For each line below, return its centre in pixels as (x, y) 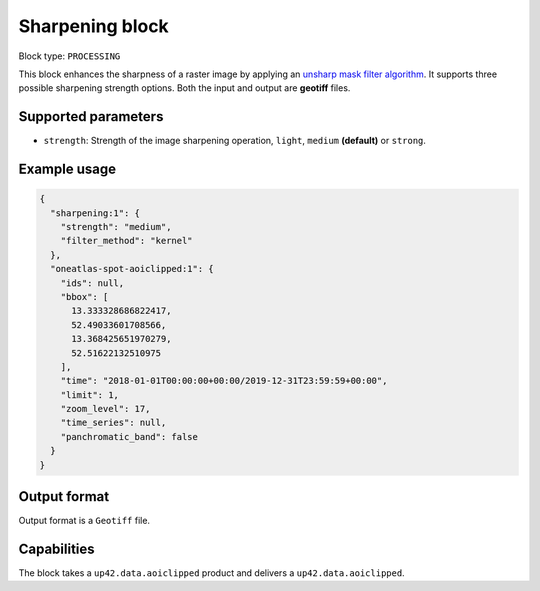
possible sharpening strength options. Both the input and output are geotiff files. (184, 88)
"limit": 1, (90, 394)
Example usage (67, 169)
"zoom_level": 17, (105, 409)
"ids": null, (92, 283)
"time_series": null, (113, 423)
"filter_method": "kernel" (127, 241)
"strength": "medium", (116, 227)
